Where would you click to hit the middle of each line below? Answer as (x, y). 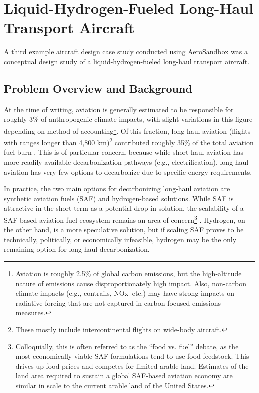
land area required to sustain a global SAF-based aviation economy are (124, 375)
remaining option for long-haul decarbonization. (77, 249)
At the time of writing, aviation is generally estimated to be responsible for (119, 109)
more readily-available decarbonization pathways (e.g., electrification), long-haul (126, 162)
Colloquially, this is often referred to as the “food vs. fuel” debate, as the (127, 346)
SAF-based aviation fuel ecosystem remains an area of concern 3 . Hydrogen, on (125, 219)
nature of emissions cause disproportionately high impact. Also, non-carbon (131, 283)
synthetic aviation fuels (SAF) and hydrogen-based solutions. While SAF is (119, 198)
